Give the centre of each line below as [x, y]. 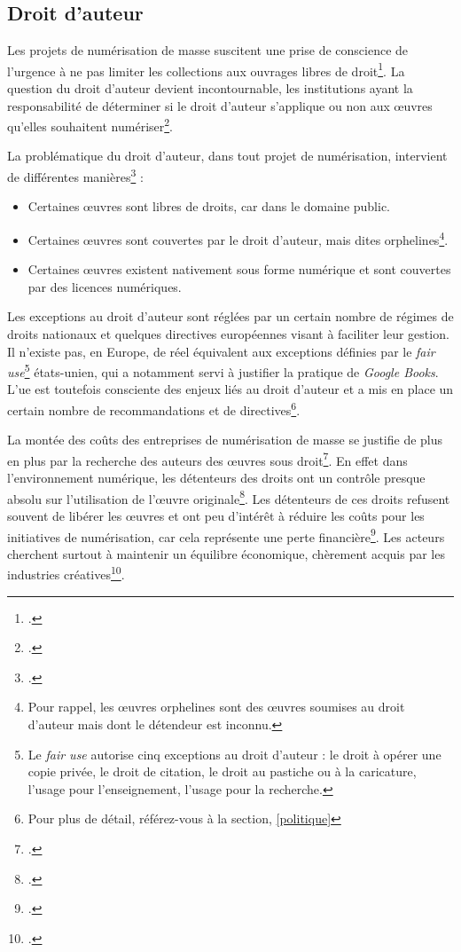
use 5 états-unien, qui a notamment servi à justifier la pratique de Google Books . [223, 370]
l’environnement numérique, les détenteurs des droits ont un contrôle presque [216, 478]
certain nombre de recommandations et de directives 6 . [154, 408]
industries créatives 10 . [66, 573]
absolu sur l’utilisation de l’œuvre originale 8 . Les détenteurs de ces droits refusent [229, 497]
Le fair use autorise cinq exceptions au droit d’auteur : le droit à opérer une [234, 754]
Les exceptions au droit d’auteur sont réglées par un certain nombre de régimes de [230, 316]
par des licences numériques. [105, 286]
